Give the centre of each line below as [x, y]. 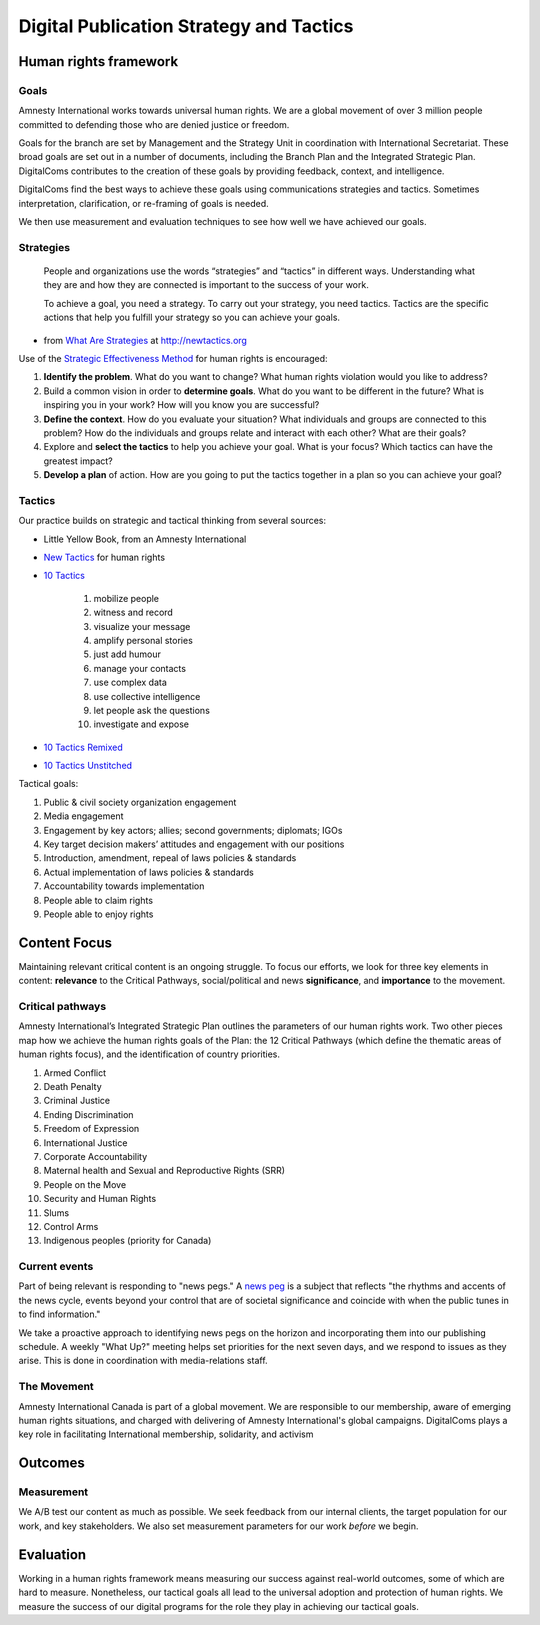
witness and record [133, 612]
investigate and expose [141, 724]
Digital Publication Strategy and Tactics [186, 26]
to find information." [59, 1314]
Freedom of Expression [91, 1129]
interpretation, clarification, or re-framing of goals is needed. [143, 203]
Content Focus [65, 942]
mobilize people [126, 598]
